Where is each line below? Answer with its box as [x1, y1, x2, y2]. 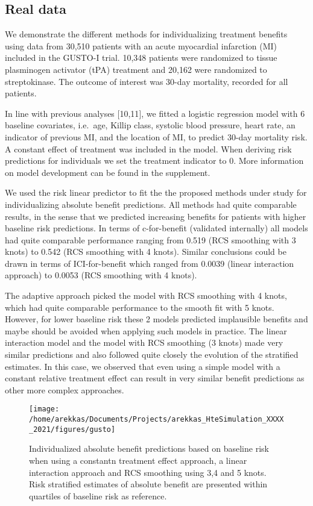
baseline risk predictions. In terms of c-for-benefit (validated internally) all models [5, 222, 308, 234]
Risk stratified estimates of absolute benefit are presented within [29, 478, 268, 490]
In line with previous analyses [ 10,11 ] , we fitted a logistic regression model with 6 [5, 107, 305, 119]
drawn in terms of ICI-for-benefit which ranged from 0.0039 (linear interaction [5, 257, 294, 269]
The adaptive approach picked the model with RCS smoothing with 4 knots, [5, 289, 287, 302]
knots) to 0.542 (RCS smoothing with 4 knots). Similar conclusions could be [5, 245, 286, 258]
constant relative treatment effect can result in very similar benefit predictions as [5, 372, 305, 384]
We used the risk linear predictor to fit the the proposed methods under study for [5, 186, 307, 199]
